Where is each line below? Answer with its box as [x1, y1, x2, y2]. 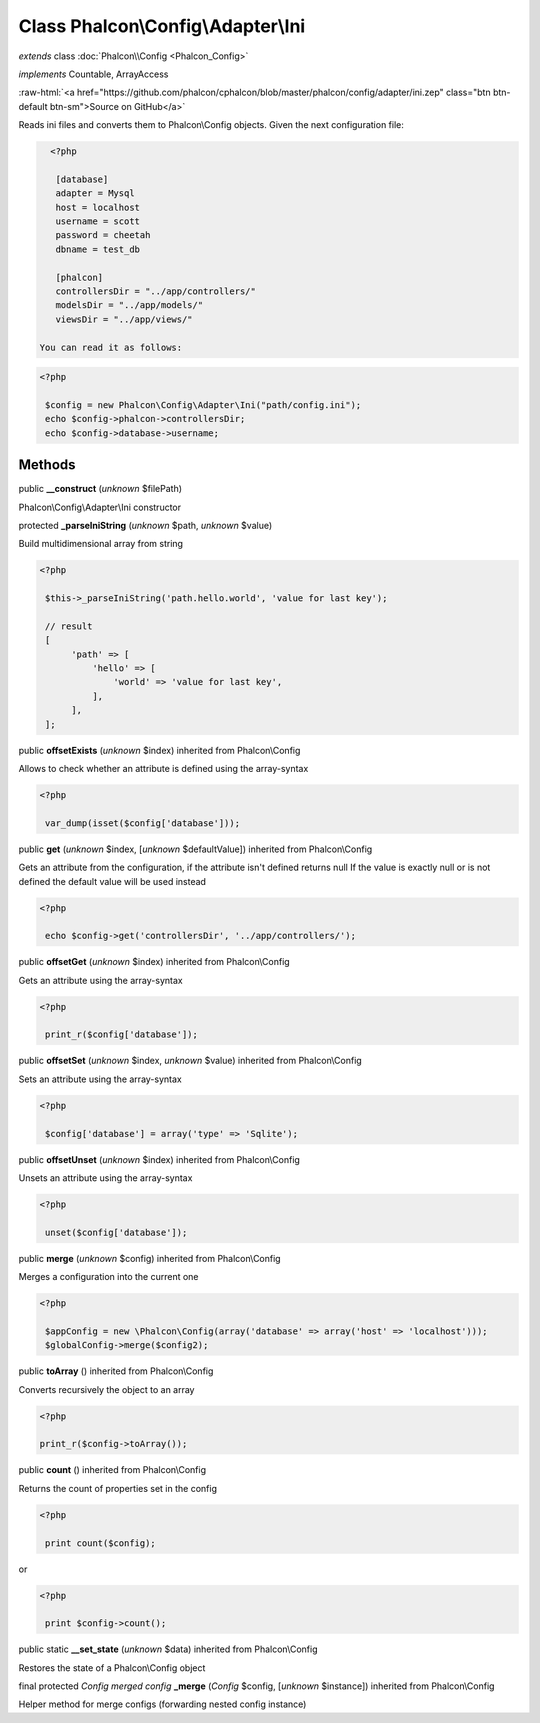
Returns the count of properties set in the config [18, 1482, 217, 1494]
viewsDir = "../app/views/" [55, 313, 194, 325]
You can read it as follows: [39, 341, 183, 353]
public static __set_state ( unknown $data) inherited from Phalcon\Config [18, 1643, 318, 1655]
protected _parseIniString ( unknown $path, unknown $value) [18, 519, 273, 531]
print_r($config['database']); [45, 1029, 199, 1040]
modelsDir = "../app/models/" [55, 300, 204, 311]
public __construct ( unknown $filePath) [18, 483, 183, 495]
